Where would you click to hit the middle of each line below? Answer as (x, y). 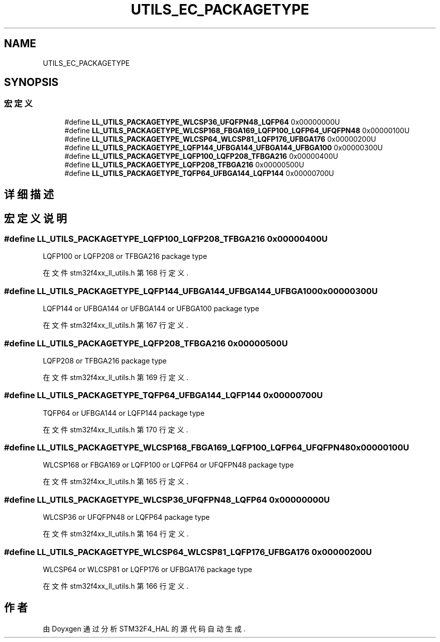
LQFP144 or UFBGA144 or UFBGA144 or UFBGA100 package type (151, 309)
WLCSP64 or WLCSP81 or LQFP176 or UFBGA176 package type (147, 569)
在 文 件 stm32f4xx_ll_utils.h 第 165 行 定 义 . (116, 482)
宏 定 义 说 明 (35, 218)
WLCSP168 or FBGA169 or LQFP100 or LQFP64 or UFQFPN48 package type (168, 465)
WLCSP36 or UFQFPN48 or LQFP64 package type (126, 517)
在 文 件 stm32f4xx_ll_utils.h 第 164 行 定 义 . (116, 534)
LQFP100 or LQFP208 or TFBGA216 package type (125, 256)
